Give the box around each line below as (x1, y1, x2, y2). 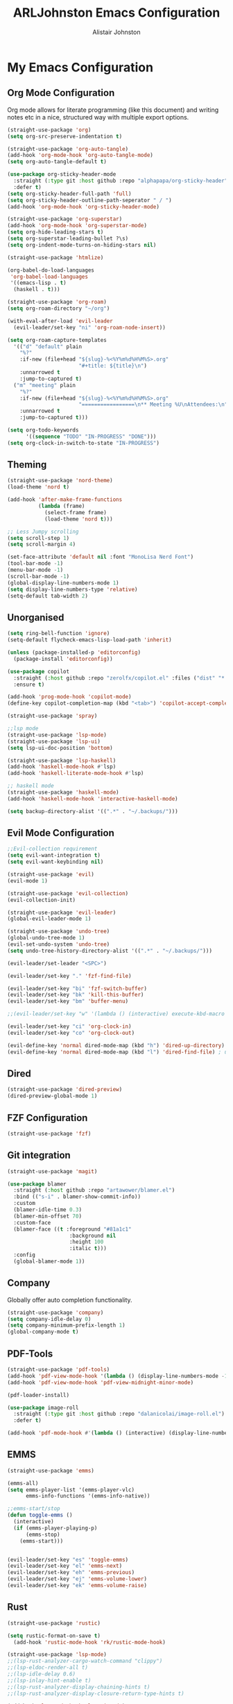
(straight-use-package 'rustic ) (7, 1619, 101, 1627)
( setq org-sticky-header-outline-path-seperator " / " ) (7, 197, 172, 204)
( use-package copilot (7, 668, 70, 675)
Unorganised (7, 612, 64, 623)
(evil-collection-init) (7, 896, 76, 903)
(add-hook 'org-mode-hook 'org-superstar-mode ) (7, 222, 148, 229)
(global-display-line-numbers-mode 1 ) (7, 579, 119, 587)
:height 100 (69, 1238, 104, 1245)
